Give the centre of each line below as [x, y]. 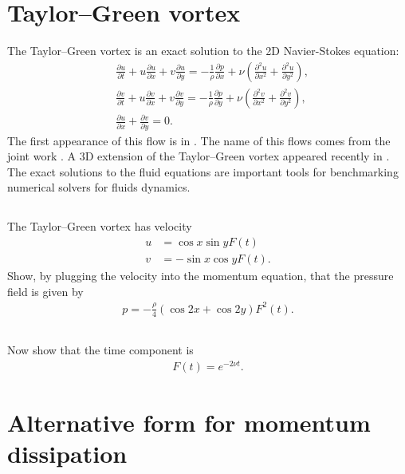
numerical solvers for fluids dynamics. [99, 187]
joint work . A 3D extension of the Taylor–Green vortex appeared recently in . [199, 156]
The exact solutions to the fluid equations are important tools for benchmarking [203, 171]
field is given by [45, 291]
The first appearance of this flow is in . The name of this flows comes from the [199, 140]
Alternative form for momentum [189, 422]
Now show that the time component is [100, 350]
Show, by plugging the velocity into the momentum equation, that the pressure [201, 276]
